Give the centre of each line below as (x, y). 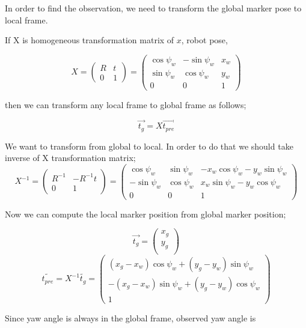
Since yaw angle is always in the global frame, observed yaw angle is (130, 317)
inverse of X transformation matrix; (70, 158)
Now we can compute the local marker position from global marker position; (145, 214)
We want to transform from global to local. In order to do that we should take (149, 146)
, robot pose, (204, 40)
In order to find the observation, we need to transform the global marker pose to (153, 8)
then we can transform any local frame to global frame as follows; (126, 104)
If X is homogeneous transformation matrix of (90, 40)
